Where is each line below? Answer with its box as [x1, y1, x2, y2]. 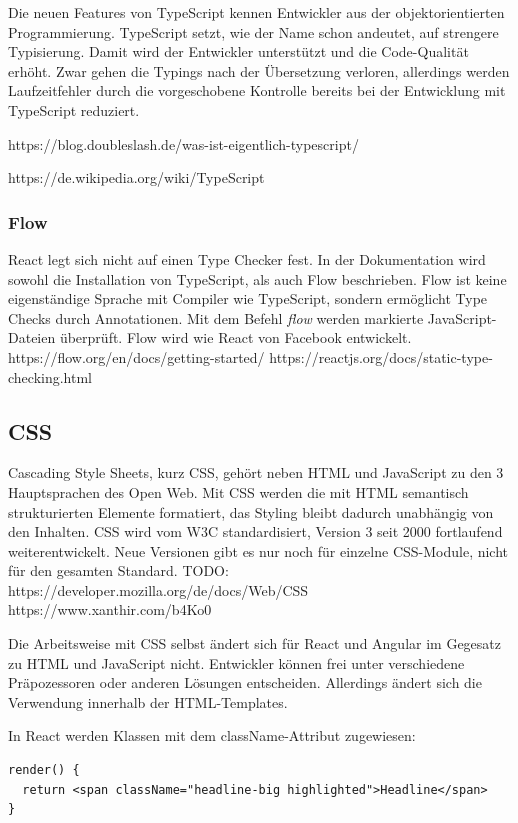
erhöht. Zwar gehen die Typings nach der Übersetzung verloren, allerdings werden [8, 60, 510, 81]
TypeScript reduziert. [8, 99, 140, 120]
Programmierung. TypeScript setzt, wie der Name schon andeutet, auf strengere [8, 21, 499, 42]
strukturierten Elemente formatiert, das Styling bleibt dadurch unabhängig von [8, 501, 494, 522]
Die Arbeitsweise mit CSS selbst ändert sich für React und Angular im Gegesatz [8, 633, 502, 654]
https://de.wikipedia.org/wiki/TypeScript [8, 167, 265, 188]
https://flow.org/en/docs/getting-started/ [8, 346, 265, 367]
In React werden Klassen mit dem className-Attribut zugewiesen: [8, 725, 416, 746]
